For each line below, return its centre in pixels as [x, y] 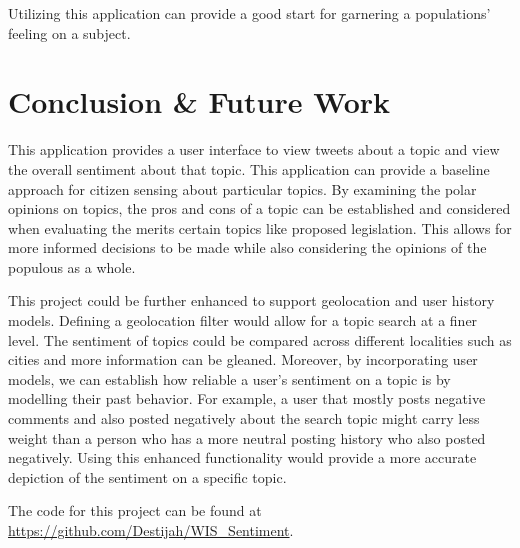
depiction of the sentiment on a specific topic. [147, 476]
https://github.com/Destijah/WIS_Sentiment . [151, 530]
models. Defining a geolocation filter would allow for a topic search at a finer [243, 320]
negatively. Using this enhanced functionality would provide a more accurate [242, 457]
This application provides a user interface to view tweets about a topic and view [254, 149]
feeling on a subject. [69, 32]
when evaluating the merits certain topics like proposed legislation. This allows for [260, 227]
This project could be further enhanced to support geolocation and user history [251, 300]
